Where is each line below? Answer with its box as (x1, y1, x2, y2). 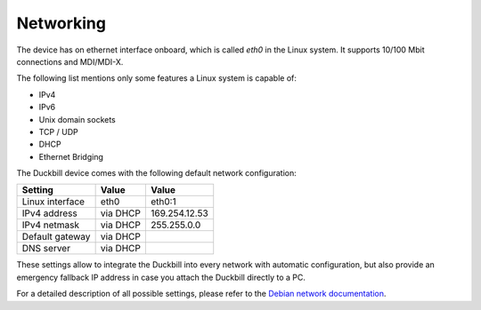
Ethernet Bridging (38, 151, 104, 162)
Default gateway (21, 231, 91, 243)
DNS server (21, 242, 71, 255)
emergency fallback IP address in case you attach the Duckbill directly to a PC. (16, 272, 306, 282)
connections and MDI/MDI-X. (16, 56, 124, 67)
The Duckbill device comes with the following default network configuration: (16, 168, 298, 179)
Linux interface (21, 195, 85, 208)
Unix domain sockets (38, 114, 116, 124)
